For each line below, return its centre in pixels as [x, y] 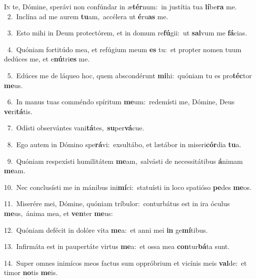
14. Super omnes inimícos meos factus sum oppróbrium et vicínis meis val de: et [126, 263]
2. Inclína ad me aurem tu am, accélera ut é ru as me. [88, 16]
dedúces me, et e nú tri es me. [47, 59]
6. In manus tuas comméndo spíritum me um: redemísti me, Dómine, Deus [121, 102]
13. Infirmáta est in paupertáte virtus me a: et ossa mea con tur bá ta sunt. [117, 246]
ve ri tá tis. [18, 111]
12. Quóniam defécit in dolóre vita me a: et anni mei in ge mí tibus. [106, 230]
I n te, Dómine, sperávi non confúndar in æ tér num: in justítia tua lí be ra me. [121, 6]
